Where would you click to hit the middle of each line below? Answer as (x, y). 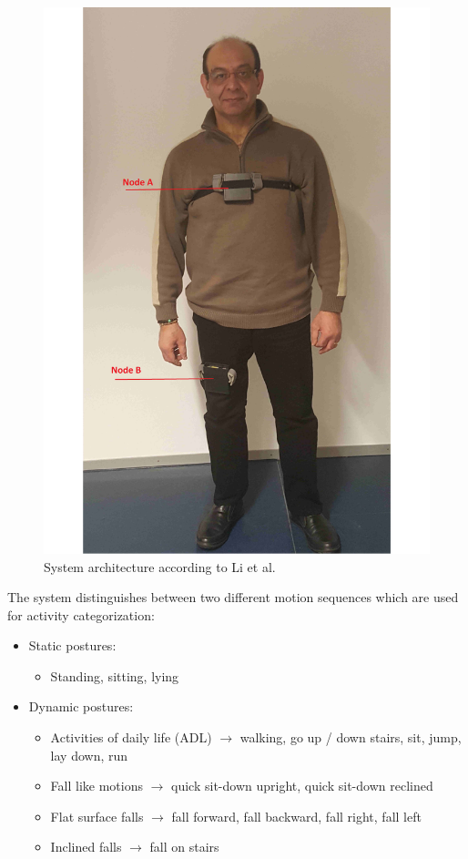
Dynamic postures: (81, 706)
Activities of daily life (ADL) (131, 737)
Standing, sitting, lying (115, 675)
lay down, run (89, 755)
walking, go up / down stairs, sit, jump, (351, 737)
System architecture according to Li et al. (160, 566)
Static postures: (72, 645)
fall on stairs (184, 847)
